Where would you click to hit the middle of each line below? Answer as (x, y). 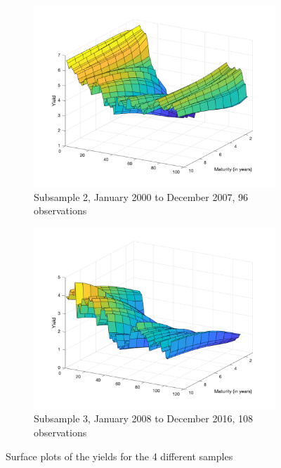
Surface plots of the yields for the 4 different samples (119, 456)
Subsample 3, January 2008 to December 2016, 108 (144, 418)
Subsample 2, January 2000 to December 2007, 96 (141, 196)
